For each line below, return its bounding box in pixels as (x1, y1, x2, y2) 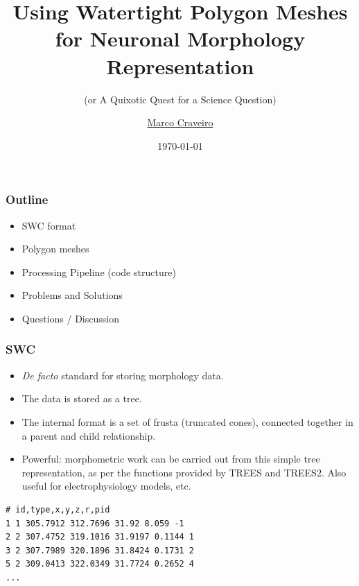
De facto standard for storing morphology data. (21, 368, 224, 382)
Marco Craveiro (147, 115, 213, 130)
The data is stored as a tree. (21, 391, 142, 406)
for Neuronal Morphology (55, 24, 306, 53)
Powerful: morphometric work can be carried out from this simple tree (21, 451, 320, 466)
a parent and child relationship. (21, 428, 156, 442)
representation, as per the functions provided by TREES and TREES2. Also (21, 465, 347, 479)
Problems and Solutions (21, 288, 123, 302)
